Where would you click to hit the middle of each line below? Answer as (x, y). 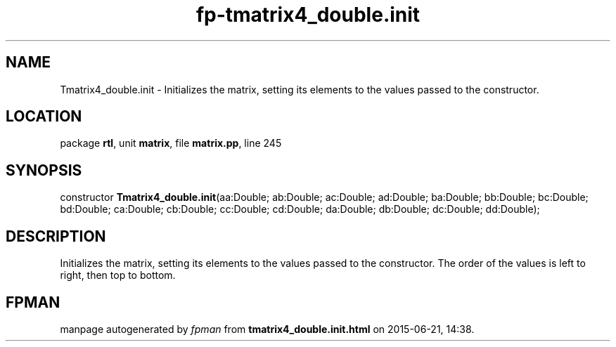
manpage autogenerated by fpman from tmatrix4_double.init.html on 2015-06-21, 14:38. (267, 329)
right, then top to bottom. (118, 275)
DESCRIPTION (56, 236)
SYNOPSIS (44, 170)
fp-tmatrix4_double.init (308, 15)
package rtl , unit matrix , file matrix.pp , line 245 (171, 143)
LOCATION (44, 117)
